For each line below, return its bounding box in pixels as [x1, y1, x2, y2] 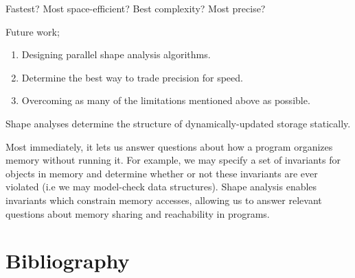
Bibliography [5, 247, 130, 275]
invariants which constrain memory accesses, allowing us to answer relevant [5, 192, 322, 207]
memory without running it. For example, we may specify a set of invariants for [5, 153, 341, 167]
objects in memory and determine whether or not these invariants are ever [5, 166, 318, 180]
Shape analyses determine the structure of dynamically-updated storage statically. [5, 116, 351, 130]
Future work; [5, 24, 60, 38]
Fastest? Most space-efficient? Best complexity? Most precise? [5, 1, 266, 15]
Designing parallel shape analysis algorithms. [21, 47, 211, 62]
